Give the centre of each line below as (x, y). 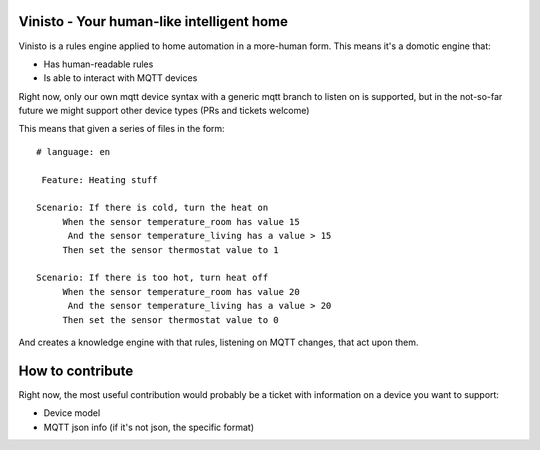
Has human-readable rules (98, 64)
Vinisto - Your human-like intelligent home (153, 21)
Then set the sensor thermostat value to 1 (170, 249)
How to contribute (76, 370)
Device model (72, 413)
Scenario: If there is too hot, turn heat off (152, 278)
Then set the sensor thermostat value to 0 (170, 319)
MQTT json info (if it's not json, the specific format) (149, 427)
